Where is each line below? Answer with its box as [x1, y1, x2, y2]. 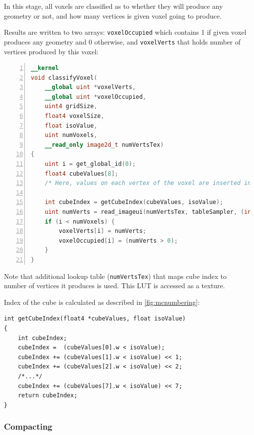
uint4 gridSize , [44, 103, 98, 110]
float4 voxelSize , [44, 113, 105, 120]
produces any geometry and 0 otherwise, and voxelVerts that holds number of [4, 36, 241, 46]
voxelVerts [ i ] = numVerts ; [59, 228, 147, 235]
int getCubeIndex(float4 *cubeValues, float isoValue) [4, 315, 186, 322]
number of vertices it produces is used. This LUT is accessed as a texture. [4, 280, 225, 291]
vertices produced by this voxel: [4, 46, 99, 56]
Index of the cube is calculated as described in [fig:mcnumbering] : [4, 297, 200, 307]
